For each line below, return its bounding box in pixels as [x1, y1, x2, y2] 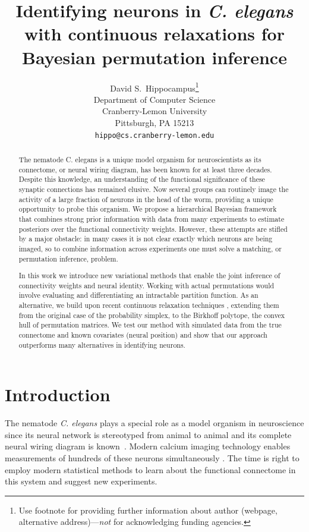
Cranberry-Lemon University [102, 105, 207, 117]
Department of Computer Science [93, 93, 216, 105]
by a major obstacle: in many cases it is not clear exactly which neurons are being [18, 234, 273, 244]
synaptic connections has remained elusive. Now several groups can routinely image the [18, 184, 289, 194]
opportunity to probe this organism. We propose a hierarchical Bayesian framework [18, 204, 277, 214]
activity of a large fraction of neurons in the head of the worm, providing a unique [18, 194, 273, 204]
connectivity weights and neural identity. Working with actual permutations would [18, 280, 275, 290]
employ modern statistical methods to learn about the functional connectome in [5, 463, 296, 476]
